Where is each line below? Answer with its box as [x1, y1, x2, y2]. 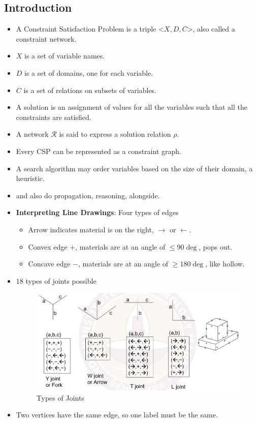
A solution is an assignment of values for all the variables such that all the [16, 102, 248, 112]
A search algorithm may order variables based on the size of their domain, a [16, 163, 253, 173]
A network [16, 129, 49, 139]
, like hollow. [205, 258, 245, 269]
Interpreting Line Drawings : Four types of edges [16, 207, 179, 218]
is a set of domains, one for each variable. [24, 67, 153, 78]
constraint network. [16, 33, 77, 44]
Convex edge [28, 241, 68, 252]
